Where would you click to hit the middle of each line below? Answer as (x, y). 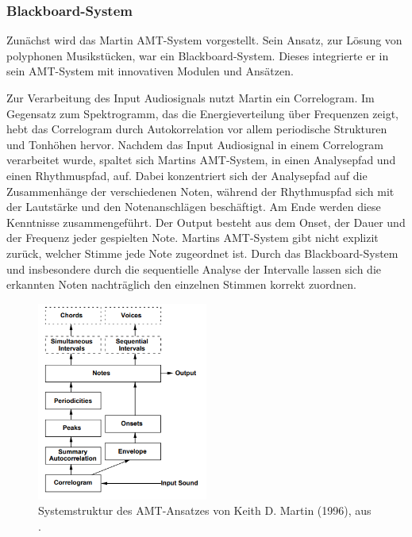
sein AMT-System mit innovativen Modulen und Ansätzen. (150, 71)
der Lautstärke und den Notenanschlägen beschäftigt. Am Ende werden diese (194, 207)
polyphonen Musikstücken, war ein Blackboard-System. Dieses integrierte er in (198, 55)
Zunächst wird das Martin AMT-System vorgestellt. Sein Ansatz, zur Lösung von (204, 40)
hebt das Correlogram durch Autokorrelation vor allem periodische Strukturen (197, 129)
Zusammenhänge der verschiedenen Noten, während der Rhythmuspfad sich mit (200, 191)
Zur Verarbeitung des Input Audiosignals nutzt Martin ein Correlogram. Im (191, 98)
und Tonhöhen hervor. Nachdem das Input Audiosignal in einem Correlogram (195, 144)
